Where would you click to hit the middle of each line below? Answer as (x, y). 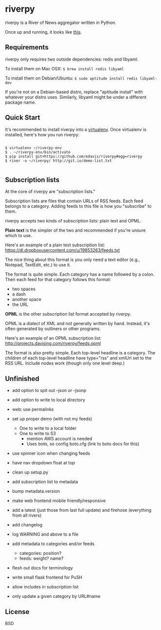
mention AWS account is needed (59, 439)
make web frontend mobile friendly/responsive (59, 501)
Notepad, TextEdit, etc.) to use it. (38, 265)
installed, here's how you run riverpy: (42, 134)
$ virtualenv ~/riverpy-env (34, 148)
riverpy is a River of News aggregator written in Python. (61, 22)
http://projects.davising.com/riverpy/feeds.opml (53, 344)
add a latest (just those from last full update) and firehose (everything (82, 510)
